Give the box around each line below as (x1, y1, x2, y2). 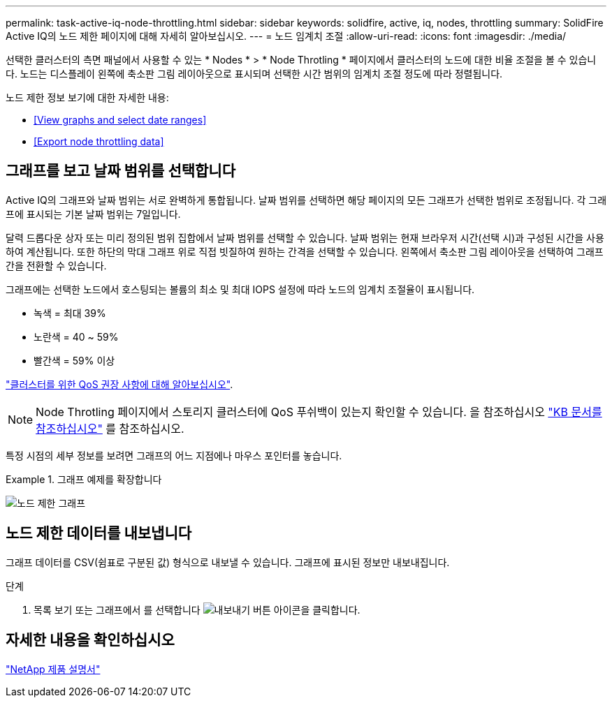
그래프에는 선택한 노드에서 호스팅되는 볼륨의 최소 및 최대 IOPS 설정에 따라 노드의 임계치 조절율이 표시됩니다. (6, 283, 475, 295)
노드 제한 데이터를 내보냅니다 (6, 524, 192, 542)
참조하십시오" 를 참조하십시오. (36, 421, 184, 436)
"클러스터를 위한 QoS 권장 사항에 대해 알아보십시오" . (6, 378, 233, 390)
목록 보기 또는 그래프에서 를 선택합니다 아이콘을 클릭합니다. (34, 603, 360, 616)
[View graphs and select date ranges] (34, 114, 207, 126)
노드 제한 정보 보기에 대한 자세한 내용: (6, 91, 169, 103)
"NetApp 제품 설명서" (6, 663, 101, 675)
